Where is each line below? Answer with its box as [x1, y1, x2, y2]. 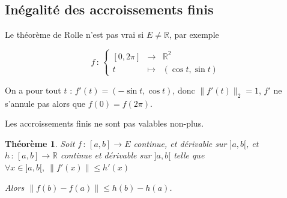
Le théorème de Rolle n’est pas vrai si [5, 28, 144, 41]
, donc [172, 83, 195, 96]
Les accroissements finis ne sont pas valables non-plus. [5, 117, 204, 130]
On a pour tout [5, 83, 61, 96]
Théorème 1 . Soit [5, 137, 75, 149]
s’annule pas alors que [5, 97, 86, 109]
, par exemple [169, 28, 219, 41]
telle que [174, 149, 205, 161]
